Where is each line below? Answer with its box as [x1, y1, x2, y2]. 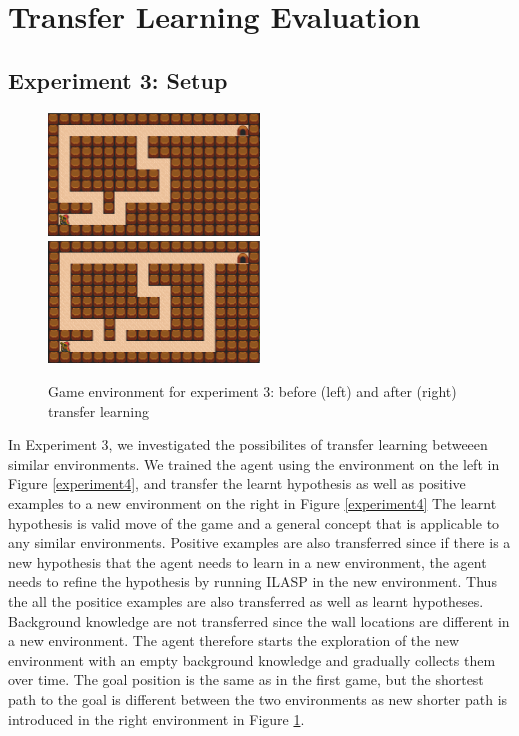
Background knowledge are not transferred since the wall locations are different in [8, 610, 510, 631]
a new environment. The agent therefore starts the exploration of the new [8, 630, 460, 651]
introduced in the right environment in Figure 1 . [8, 708, 305, 729]
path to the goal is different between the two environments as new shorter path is [8, 688, 508, 709]
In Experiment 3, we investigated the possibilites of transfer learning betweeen [8, 434, 488, 455]
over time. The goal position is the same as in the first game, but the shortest [8, 669, 484, 690]
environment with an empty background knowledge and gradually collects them [8, 649, 496, 670]
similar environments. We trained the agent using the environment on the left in [8, 453, 500, 474]
